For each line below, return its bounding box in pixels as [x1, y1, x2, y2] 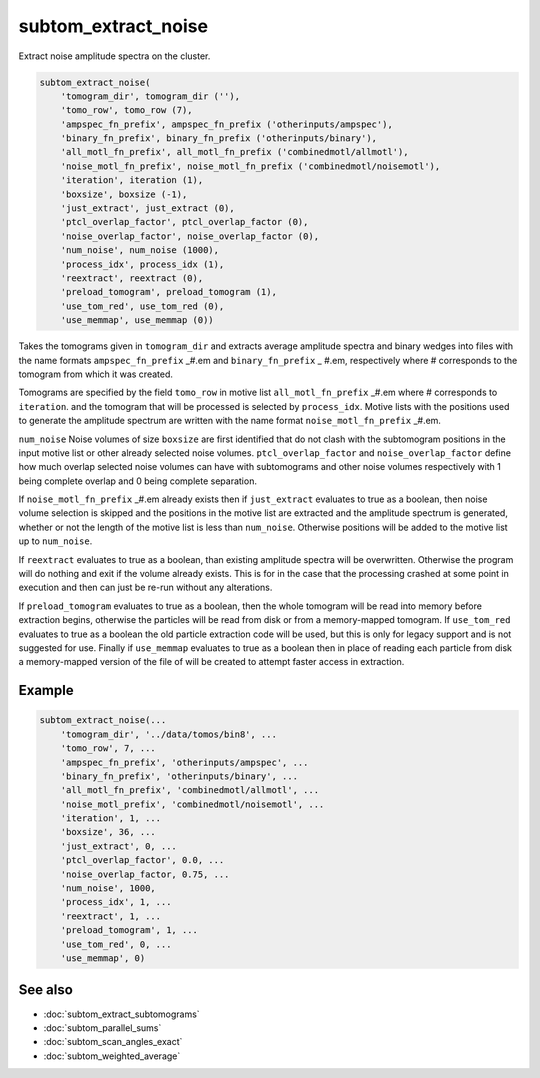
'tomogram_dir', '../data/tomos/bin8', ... [60, 728, 277, 740]
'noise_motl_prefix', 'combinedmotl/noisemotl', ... [60, 798, 325, 810]
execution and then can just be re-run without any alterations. [18, 581, 273, 594]
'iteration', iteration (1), [60, 175, 204, 186]
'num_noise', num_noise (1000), [60, 245, 220, 256]
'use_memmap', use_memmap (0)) [60, 315, 214, 326]
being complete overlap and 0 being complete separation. [18, 475, 257, 487]
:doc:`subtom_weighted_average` [43, 1050, 181, 1062]
